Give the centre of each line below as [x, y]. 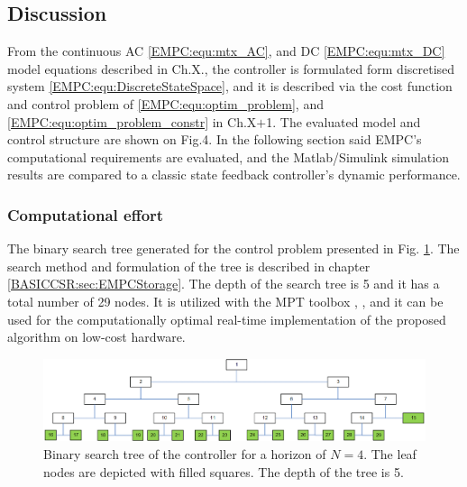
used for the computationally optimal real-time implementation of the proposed [227, 319]
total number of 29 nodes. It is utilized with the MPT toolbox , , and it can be [225, 301]
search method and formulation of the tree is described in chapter [189, 266]
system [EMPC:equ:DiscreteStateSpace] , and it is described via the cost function [230, 86]
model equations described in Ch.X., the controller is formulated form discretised [231, 68]
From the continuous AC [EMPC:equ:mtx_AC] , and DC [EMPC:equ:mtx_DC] [226, 51]
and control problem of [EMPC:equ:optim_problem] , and [165, 103]
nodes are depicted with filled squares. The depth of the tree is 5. [224, 471]
